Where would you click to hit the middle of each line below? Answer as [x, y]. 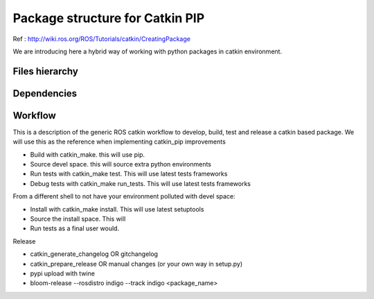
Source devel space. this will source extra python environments [121, 164]
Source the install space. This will [78, 219]
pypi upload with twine [62, 273]
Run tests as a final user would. [75, 228]
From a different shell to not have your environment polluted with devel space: [124, 196]
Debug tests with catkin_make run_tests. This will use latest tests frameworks [140, 183]
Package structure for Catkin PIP [109, 18]
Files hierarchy [46, 71]
